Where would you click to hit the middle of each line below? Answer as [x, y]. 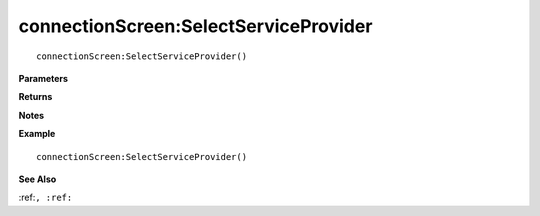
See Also [37, 179]
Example [37, 134]
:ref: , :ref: [45, 197]
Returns [35, 97]
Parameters [43, 78]
